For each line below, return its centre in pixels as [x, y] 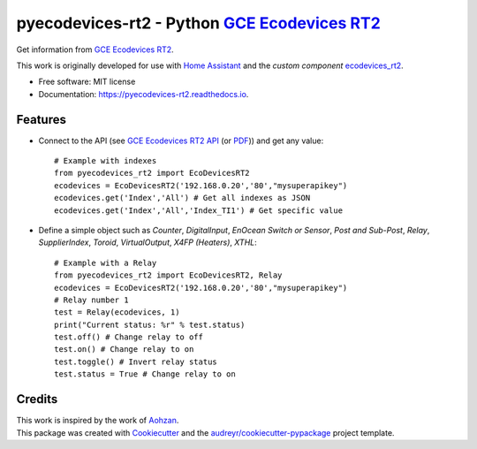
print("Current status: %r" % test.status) [150, 324]
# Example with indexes [106, 161]
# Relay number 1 [91, 300]
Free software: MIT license [87, 82]
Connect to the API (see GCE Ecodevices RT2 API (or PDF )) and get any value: [181, 141]
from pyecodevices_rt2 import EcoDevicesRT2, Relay [168, 275]
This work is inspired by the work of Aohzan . [98, 421]
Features [41, 119]
